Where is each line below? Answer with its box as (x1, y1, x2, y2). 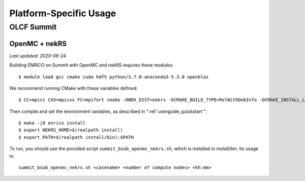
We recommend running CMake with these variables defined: (9, 85, 138, 91)
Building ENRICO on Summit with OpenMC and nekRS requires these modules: (9, 62, 174, 68)
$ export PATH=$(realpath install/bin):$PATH (18, 134, 134, 140)
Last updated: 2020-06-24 (9, 52, 66, 58)
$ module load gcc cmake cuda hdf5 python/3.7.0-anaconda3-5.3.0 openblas (18, 74, 209, 80)
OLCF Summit (9, 22, 57, 32)
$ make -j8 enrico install (18, 120, 86, 126)
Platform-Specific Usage (9, 8, 116, 19)
